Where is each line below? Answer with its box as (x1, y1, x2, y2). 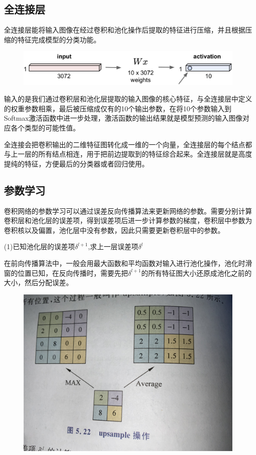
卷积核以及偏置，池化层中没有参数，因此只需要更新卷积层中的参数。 (4, 225, 224, 235)
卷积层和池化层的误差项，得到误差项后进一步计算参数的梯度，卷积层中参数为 (4, 215, 252, 226)
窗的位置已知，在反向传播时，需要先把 (4, 267, 128, 278)
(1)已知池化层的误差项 (4, 241, 75, 252)
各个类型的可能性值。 (10, 123, 80, 133)
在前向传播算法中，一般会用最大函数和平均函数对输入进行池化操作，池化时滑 (4, 258, 252, 268)
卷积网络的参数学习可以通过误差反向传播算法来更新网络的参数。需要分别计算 (4, 205, 252, 216)
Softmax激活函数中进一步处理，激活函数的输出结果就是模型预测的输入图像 (4, 113, 243, 123)
